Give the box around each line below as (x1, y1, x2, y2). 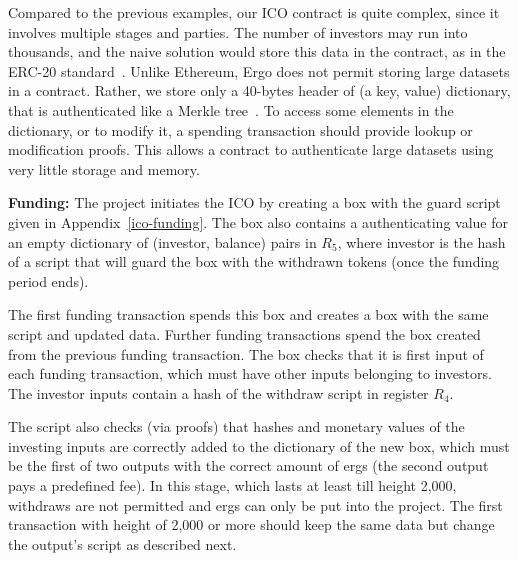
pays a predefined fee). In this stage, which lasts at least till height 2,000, (8, 475, 457, 496)
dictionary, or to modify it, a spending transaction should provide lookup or (8, 119, 473, 140)
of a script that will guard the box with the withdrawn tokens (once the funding (8, 251, 500, 272)
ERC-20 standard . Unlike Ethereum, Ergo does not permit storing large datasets (8, 60, 510, 81)
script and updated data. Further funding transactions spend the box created (8, 323, 481, 344)
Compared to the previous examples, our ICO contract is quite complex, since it (8, 2, 500, 22)
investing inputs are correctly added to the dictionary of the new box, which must (8, 435, 510, 456)
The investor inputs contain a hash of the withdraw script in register (8, 382, 429, 403)
